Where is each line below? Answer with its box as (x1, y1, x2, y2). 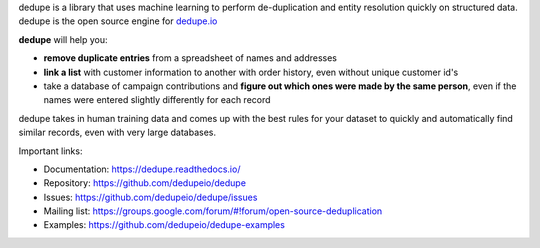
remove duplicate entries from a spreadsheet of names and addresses (43, 52, 338, 64)
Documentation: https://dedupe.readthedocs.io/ (43, 163, 241, 175)
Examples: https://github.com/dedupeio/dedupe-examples (43, 219, 285, 231)
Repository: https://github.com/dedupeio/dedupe (43, 177, 247, 189)
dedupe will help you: (18, 33, 109, 45)
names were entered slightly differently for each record (43, 94, 271, 106)
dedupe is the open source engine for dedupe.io (18, 15, 218, 27)
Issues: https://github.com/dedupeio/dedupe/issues (43, 191, 258, 203)
